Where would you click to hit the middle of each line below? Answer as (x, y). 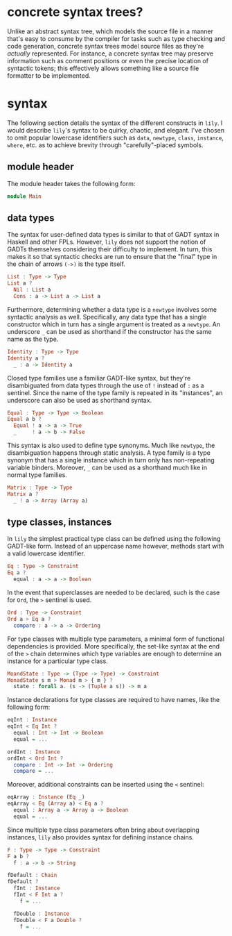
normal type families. (37, 475)
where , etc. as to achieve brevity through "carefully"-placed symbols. (105, 145)
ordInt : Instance (34, 752)
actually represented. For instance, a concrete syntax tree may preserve (110, 53)
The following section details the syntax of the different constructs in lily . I (115, 123)
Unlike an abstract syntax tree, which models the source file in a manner (110, 31)
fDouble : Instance (42, 914)
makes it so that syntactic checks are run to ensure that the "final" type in (112, 257)
